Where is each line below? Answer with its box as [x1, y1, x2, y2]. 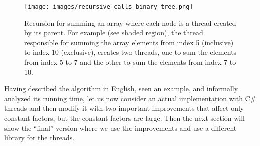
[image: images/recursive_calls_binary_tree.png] [24, 3, 193, 10]
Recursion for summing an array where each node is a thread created [24, 17, 236, 28]
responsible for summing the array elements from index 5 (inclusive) [24, 37, 234, 47]
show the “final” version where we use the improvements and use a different [4, 122, 237, 133]
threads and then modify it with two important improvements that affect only [4, 103, 244, 113]
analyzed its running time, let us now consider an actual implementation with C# [4, 93, 256, 103]
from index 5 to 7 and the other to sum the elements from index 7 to [24, 57, 236, 67]
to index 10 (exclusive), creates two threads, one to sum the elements [24, 47, 237, 57]
